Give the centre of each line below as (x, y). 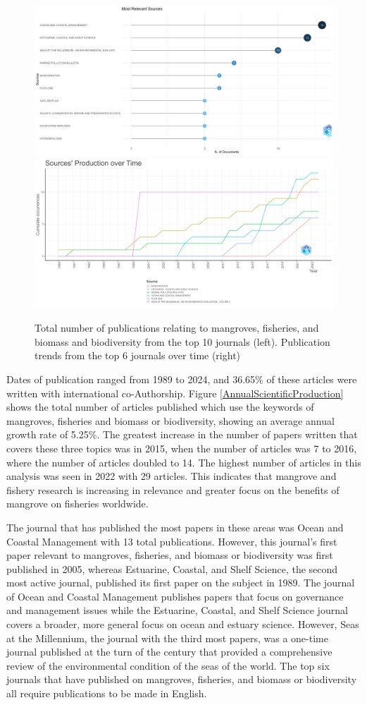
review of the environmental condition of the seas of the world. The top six (168, 665)
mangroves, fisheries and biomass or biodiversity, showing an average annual (170, 420)
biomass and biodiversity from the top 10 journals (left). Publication (182, 341)
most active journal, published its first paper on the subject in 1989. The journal (181, 583)
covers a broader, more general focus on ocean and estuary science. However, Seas (183, 624)
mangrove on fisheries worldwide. (77, 504)
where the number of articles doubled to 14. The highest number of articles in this (184, 462)
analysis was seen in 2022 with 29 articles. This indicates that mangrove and (172, 476)
